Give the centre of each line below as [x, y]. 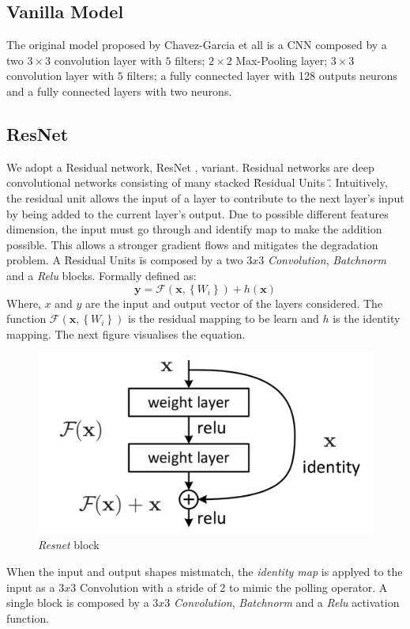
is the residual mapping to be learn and [224, 318]
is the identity [367, 318]
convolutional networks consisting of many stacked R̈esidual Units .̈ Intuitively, [197, 182]
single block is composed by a [78, 602]
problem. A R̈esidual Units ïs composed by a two [125, 260]
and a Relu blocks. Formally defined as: [102, 275]
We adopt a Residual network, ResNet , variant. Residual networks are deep [190, 167]
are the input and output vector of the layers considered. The [234, 303]
